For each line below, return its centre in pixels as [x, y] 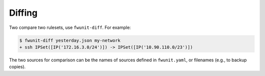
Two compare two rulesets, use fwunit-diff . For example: [70, 27]
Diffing [23, 13]
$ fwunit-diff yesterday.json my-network [70, 40]
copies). [17, 67]
